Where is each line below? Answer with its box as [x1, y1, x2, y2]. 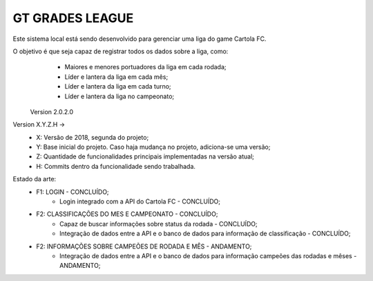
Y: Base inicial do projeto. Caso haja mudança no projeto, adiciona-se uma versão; [36, 143, 271, 152]
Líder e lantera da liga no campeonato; [64, 92, 175, 100]
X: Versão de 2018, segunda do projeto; [36, 133, 149, 141]
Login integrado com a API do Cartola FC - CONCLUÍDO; [59, 197, 221, 206]
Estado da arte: [12, 175, 57, 183]
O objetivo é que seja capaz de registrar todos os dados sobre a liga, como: [12, 47, 229, 55]
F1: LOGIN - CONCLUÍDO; [36, 188, 110, 196]
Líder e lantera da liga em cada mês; [64, 73, 169, 81]
